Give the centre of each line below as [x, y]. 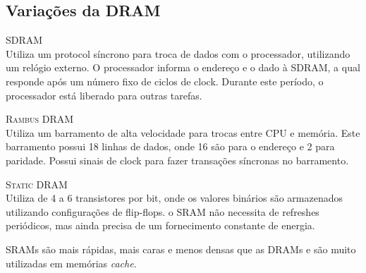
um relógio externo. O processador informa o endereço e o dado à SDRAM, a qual [183, 67]
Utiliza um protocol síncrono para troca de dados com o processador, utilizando [178, 53]
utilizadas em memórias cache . [71, 263]
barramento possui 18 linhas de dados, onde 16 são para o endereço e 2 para [170, 146]
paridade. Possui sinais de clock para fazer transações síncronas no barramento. [177, 160]
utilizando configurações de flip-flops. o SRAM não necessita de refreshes [163, 211]
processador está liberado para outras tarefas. [104, 95]
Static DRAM [37, 184]
